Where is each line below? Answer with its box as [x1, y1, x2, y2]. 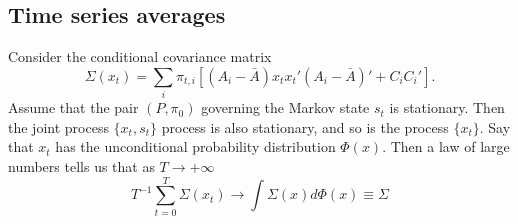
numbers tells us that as [8, 155, 155, 176]
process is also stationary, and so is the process [161, 116, 449, 137]
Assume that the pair [8, 97, 139, 118]
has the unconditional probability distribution [55, 136, 336, 157]
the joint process [8, 116, 109, 137]
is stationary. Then [389, 97, 505, 118]
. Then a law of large [382, 136, 510, 157]
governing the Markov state [201, 97, 370, 118]
